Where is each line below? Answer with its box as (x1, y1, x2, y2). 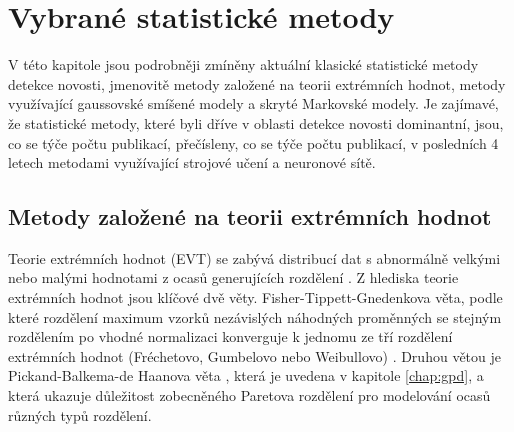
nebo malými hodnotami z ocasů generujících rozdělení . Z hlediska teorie (8, 267, 459, 288)
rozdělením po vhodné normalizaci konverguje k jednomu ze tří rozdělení (8, 326, 453, 347)
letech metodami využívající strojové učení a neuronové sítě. (8, 152, 376, 173)
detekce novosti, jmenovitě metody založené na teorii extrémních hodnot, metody (8, 73, 506, 94)
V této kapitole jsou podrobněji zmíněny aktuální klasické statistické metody (8, 54, 479, 75)
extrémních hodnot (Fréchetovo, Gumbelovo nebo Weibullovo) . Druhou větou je (8, 345, 501, 366)
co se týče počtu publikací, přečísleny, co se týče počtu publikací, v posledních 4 (8, 132, 499, 153)
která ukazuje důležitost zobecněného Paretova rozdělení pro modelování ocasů (8, 385, 491, 406)
